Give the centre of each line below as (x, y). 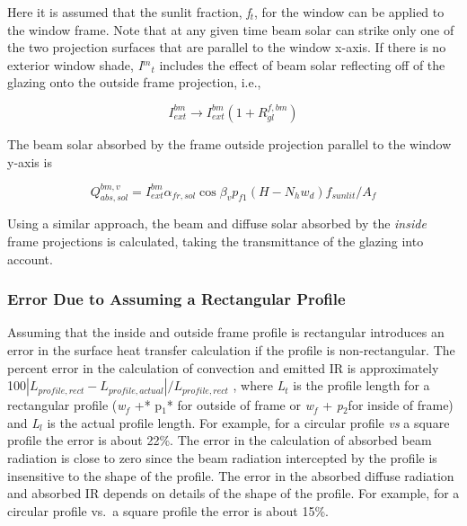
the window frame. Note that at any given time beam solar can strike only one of (231, 29)
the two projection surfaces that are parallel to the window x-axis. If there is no (227, 47)
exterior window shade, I (75, 64)
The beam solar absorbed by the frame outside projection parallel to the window (229, 143)
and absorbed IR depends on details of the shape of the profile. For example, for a (233, 493)
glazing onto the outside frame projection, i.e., (134, 82)
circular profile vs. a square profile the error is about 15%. (168, 510)
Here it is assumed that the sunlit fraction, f (129, 12)
